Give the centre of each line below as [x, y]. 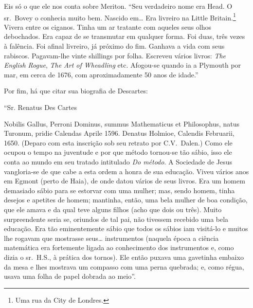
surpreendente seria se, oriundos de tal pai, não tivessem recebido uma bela [116, 219]
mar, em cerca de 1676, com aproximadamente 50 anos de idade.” [101, 74]
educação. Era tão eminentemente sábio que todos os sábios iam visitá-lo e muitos [126, 228]
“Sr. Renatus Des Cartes [41, 107]
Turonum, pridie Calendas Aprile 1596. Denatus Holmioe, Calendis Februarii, [119, 133]
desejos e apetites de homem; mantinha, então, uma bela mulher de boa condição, [126, 200]
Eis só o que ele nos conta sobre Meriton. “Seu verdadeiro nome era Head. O [118, 6]
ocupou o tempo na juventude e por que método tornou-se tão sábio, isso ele [118, 152]
